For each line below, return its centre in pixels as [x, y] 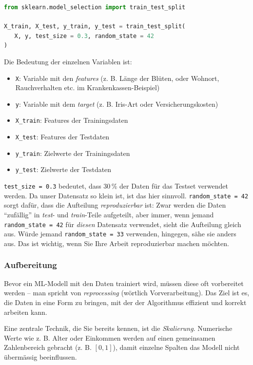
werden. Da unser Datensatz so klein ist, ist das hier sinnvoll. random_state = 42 [126, 195]
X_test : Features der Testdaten [62, 137]
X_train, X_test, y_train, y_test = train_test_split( [95, 27]
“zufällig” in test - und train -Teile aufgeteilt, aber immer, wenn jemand [109, 214]
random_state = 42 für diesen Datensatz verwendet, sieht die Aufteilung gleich [123, 224]
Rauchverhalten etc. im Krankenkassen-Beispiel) [88, 87]
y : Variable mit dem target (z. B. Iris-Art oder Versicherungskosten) [117, 104]
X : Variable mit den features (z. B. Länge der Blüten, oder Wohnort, [117, 78]
